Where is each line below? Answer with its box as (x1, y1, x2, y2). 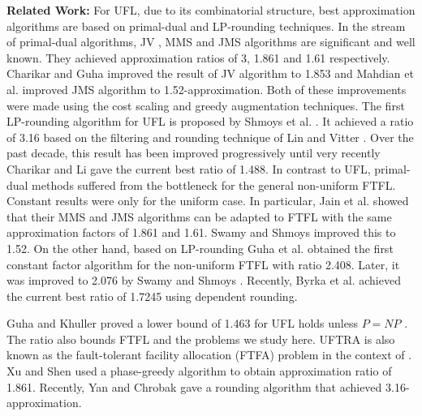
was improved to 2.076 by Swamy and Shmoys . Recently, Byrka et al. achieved (6, 272, 401, 289)
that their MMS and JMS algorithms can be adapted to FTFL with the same (6, 208, 392, 225)
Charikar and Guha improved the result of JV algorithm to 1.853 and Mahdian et (6, 65, 414, 82)
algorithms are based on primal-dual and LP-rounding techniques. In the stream (6, 17, 406, 34)
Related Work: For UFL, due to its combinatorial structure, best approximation (6, 2, 416, 18)
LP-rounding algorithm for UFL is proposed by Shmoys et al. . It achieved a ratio (6, 113, 414, 130)
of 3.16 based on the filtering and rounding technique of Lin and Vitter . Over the (6, 128, 414, 145)
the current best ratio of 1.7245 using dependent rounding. (6, 287, 298, 304)
